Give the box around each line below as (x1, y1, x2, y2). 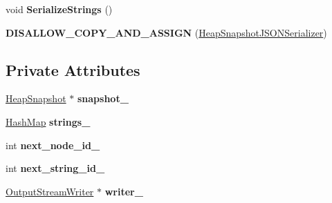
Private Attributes (6, 59, 140, 80)
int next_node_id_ (6, 137, 100, 152)
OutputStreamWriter (6, 184, 94, 198)
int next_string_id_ (6, 161, 105, 175)
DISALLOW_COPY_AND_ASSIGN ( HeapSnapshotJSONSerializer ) (6, 25, 327, 39)
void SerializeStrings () (6, 2, 113, 16)
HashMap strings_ (6, 114, 91, 128)
